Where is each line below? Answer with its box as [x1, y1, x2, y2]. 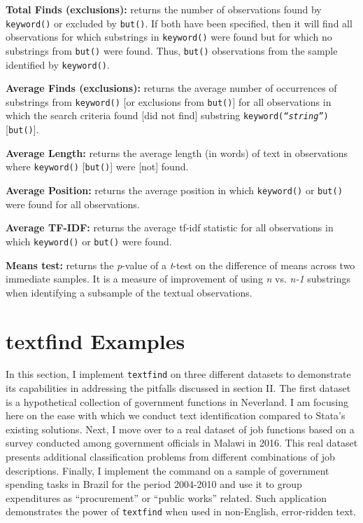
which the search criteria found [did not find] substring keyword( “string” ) [6, 108, 329, 123]
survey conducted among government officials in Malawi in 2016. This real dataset [6, 435, 358, 450]
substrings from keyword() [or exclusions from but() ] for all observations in [6, 94, 332, 109]
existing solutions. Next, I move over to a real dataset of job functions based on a [6, 421, 355, 436]
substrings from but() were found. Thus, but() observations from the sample [6, 43, 338, 57]
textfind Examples [6, 326, 185, 355]
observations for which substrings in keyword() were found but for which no [6, 29, 332, 44]
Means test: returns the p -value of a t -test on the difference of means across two [6, 257, 355, 272]
